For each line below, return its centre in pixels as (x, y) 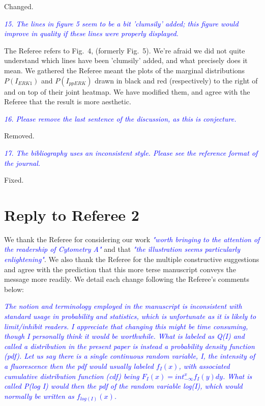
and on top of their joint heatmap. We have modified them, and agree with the (127, 91)
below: (14, 289)
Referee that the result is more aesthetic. (68, 101)
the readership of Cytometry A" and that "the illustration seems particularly (122, 249)
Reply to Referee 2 (72, 214)
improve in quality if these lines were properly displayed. (91, 33)
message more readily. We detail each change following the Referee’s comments (127, 279)
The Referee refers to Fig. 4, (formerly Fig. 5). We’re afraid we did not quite (125, 50)
